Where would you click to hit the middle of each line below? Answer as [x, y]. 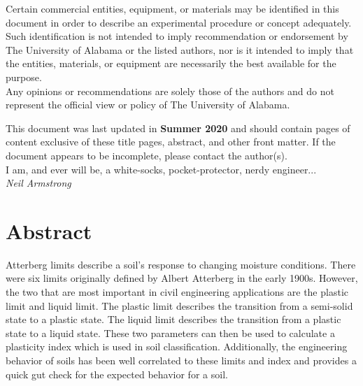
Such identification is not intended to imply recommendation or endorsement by [177, 36]
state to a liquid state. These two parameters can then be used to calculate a [170, 333]
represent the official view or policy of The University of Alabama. [148, 105]
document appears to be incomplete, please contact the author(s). [147, 155]
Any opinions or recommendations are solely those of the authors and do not [170, 91]
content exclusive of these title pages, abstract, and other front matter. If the [171, 142]
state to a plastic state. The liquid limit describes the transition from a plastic [173, 319]
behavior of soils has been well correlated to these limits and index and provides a [181, 360]
